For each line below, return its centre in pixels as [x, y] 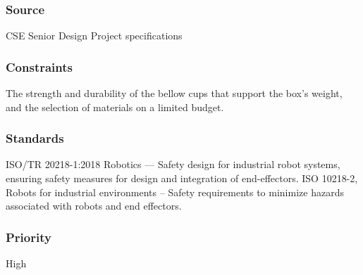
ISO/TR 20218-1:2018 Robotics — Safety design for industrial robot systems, [173, 164]
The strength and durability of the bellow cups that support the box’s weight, [174, 93]
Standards [35, 138]
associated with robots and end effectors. [94, 206]
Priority [29, 237]
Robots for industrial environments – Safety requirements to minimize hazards [175, 192]
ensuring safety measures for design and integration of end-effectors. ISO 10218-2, [182, 178]
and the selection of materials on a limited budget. [115, 107]
